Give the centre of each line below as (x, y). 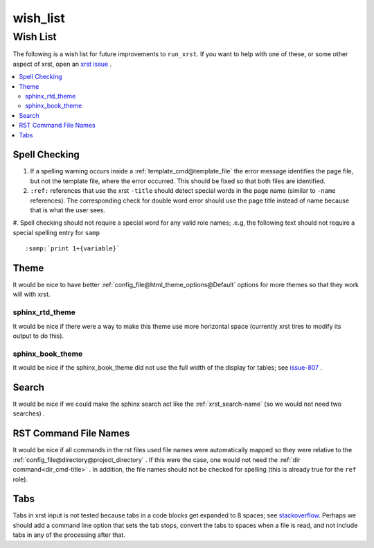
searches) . (29, 413)
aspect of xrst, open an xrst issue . (62, 64)
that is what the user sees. (68, 210)
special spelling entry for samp (56, 232)
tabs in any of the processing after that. (69, 535)
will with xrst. (32, 294)
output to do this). (38, 336)
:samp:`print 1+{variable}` (73, 249)
